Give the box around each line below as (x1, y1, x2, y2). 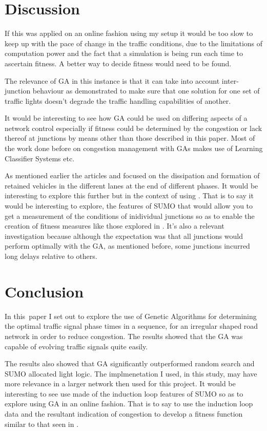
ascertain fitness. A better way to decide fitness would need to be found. (5, 58, 232, 68)
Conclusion (5, 280, 84, 302)
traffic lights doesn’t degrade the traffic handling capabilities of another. (5, 95, 231, 106)
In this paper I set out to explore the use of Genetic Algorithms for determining (5, 310, 257, 321)
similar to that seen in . (5, 418, 79, 429)
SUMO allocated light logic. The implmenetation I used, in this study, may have (5, 368, 257, 379)
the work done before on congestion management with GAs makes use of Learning (5, 143, 263, 154)
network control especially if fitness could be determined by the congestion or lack (5, 122, 262, 133)
